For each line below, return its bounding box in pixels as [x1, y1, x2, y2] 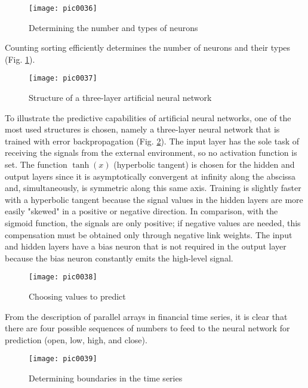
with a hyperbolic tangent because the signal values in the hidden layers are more [5, 193, 303, 205]
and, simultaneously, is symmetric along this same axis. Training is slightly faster [5, 181, 301, 194]
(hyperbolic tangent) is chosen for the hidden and [113, 158, 295, 171]
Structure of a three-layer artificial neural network [29, 91, 212, 104]
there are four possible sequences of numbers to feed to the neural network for [5, 322, 290, 334]
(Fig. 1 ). [5, 53, 35, 65]
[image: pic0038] [29, 273, 97, 282]
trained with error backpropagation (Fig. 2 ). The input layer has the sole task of [5, 134, 300, 147]
